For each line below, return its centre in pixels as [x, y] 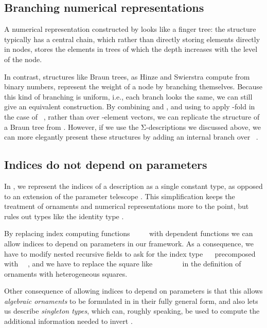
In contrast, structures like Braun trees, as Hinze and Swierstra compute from [127, 76]
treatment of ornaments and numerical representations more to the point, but [127, 206]
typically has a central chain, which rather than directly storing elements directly [132, 39]
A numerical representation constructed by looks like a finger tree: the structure [130, 29]
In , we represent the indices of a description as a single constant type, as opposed [133, 186]
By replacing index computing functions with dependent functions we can [129, 233]
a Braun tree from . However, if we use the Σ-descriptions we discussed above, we [132, 127]
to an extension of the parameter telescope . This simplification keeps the [120, 196]
